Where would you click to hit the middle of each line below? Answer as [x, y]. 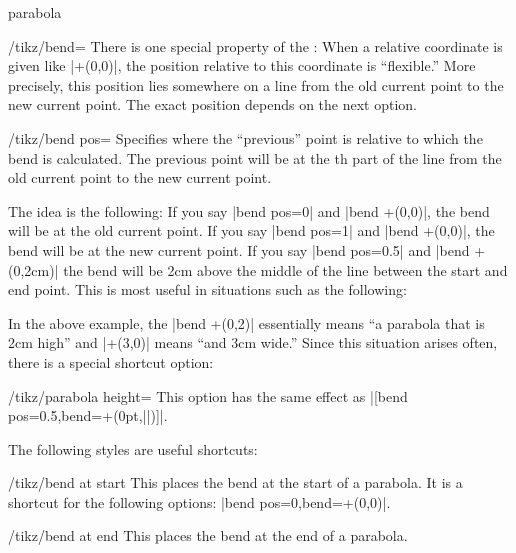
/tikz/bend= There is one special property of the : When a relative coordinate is [255, 45]
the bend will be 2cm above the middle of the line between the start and [285, 269]
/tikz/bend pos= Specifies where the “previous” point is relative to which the [245, 137]
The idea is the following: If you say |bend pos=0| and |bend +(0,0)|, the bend [249, 210]
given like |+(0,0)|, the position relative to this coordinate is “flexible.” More [242, 65]
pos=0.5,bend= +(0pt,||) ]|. [88, 415]
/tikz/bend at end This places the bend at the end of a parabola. [208, 535]
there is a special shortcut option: [111, 361]
